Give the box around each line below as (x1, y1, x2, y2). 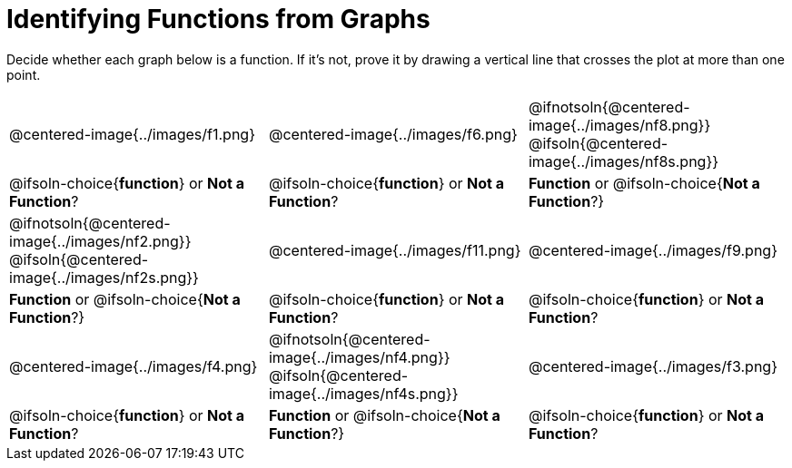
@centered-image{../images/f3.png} (528, 356, 777, 375)
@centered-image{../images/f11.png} (268, 240, 521, 259)
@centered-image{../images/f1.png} (9, 124, 255, 143)
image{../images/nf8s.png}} (528, 151, 719, 171)
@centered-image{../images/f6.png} (268, 124, 518, 143)
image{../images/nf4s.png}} (268, 384, 459, 403)
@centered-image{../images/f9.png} (528, 240, 777, 259)
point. (6, 66, 41, 83)
